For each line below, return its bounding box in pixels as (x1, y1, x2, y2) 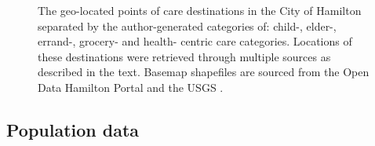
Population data (6, 117, 140, 141)
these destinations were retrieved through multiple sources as (38, 48, 331, 64)
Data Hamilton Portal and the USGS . (38, 78, 224, 95)
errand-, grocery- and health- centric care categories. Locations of (38, 33, 352, 49)
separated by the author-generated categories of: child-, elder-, (38, 17, 337, 34)
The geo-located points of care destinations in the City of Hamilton (38, 2, 362, 18)
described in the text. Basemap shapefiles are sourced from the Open (38, 64, 370, 80)
